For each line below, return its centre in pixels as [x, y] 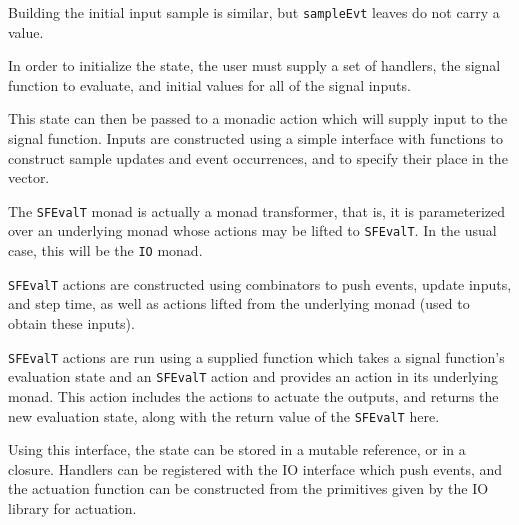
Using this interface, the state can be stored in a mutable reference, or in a [237, 449]
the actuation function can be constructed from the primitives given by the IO [248, 488]
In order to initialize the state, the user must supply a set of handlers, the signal [254, 65]
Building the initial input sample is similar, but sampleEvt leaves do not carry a [254, 12]
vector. [29, 177]
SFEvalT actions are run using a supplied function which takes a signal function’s [256, 356]
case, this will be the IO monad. [105, 250]
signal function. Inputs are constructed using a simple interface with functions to [255, 138]
